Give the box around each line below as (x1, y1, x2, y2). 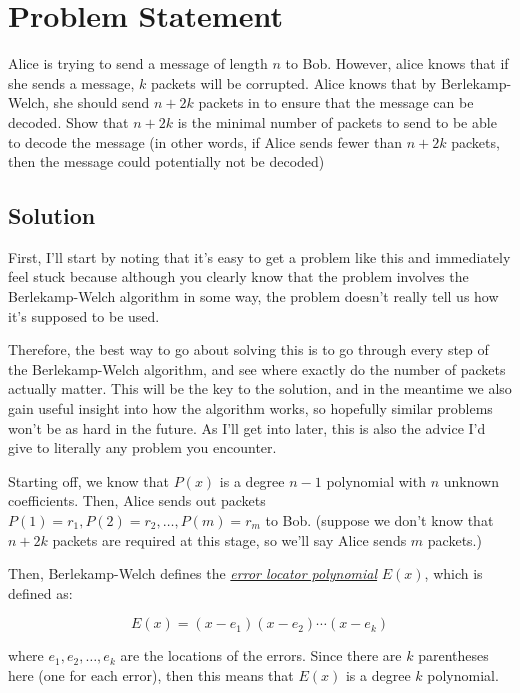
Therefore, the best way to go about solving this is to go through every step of (8, 339, 489, 360)
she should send (53, 92, 150, 113)
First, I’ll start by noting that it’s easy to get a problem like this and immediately (8, 246, 511, 267)
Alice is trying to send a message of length (8, 53, 268, 74)
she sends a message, (8, 72, 135, 93)
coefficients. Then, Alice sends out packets (8, 490, 266, 511)
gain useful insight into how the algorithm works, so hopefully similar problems (8, 398, 493, 419)
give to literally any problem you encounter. (8, 437, 277, 458)
